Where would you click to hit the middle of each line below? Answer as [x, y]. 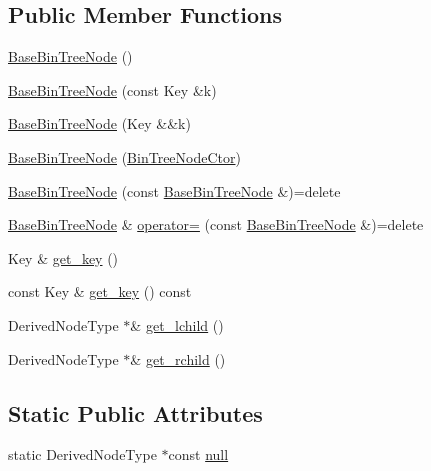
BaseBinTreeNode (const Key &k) [112, 89]
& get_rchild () [178, 358]
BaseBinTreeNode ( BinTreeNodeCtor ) [124, 156]
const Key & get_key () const [100, 291]
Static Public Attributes [135, 412]
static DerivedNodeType [82, 454]
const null [198, 454]
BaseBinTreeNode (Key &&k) [99, 123]
